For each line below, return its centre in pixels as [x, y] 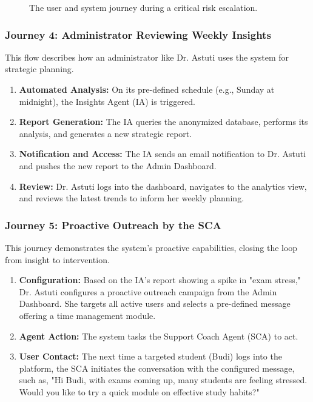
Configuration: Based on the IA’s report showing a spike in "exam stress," [160, 280]
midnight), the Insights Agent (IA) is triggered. [107, 101]
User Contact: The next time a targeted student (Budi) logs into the [150, 356]
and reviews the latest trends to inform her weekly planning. [132, 198]
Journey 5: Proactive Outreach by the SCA [113, 225]
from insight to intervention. [57, 259]
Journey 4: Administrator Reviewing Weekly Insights [138, 34]
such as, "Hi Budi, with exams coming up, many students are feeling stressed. [163, 380]
